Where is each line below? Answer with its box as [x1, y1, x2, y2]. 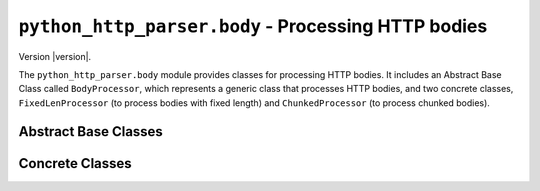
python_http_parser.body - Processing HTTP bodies [18, 15, 488, 37]
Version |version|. [18, 50, 92, 62]
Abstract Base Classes [18, 123, 164, 140]
